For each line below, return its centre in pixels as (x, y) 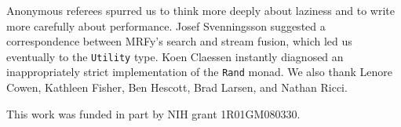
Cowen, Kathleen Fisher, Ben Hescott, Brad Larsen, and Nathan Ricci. (177, 87)
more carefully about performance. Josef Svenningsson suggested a (166, 25)
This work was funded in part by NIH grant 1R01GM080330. (153, 113)
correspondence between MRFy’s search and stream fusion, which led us (179, 41)
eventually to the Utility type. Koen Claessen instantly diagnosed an (175, 56)
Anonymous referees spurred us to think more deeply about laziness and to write (200, 10)
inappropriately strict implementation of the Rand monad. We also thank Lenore (199, 72)
